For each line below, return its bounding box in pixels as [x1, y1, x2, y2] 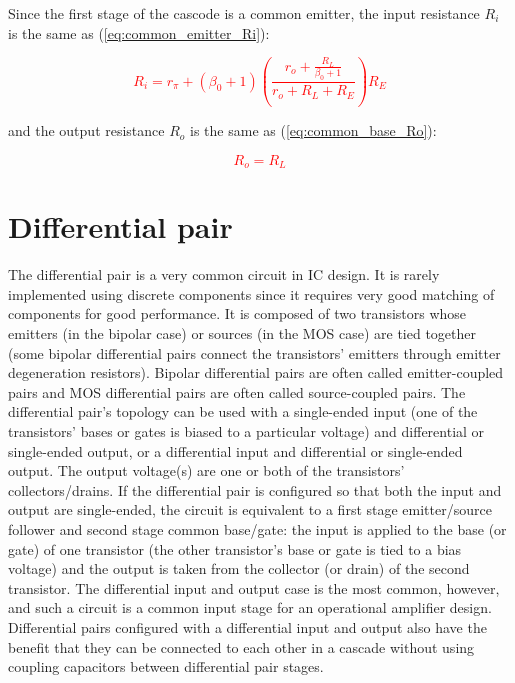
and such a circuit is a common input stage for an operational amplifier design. [8, 597, 492, 618]
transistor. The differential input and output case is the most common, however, [8, 577, 500, 598]
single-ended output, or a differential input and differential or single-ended [8, 440, 463, 461]
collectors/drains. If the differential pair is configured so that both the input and [8, 479, 502, 500]
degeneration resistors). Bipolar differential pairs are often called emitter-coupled [8, 362, 504, 383]
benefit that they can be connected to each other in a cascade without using [8, 636, 475, 657]
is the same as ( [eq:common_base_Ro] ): [190, 120, 437, 141]
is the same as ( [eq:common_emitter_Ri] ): [8, 22, 270, 43]
